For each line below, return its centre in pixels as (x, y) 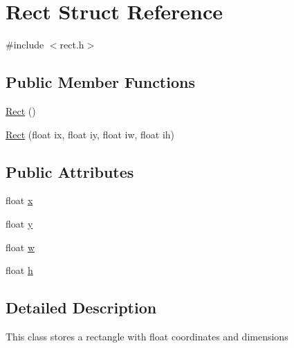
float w (20, 247)
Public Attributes (70, 171)
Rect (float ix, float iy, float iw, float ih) (90, 134)
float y (19, 223)
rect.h (72, 45)
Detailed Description (81, 308)
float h (19, 270)
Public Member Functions (100, 82)
